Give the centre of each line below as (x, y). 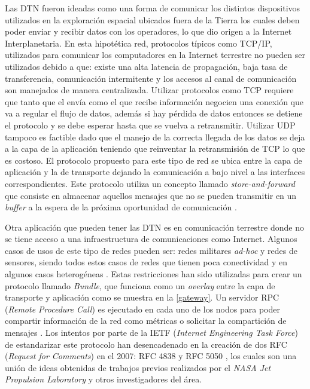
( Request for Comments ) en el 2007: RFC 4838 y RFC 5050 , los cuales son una (151, 356)
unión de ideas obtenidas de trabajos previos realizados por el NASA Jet (138, 367)
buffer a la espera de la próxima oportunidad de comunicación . (121, 207)
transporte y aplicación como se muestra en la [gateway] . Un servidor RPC (142, 297)
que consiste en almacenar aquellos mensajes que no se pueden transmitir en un (151, 195)
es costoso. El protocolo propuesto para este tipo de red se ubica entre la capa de (154, 160)
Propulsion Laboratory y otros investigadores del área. (104, 379)
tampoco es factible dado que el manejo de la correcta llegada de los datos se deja (155, 137)
